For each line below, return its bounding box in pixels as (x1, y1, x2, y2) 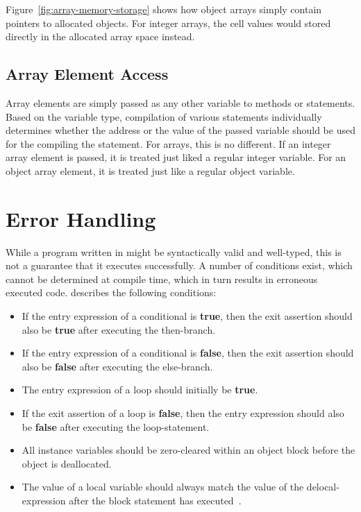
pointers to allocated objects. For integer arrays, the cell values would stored (6, 15, 331, 30)
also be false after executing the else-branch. (22, 359, 213, 373)
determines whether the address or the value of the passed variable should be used (6, 123, 355, 137)
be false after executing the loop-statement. (22, 419, 210, 434)
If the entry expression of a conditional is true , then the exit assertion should (22, 309, 353, 323)
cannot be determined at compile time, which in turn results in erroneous (6, 271, 318, 286)
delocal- (306, 479, 339, 494)
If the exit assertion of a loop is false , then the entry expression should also (22, 406, 344, 420)
